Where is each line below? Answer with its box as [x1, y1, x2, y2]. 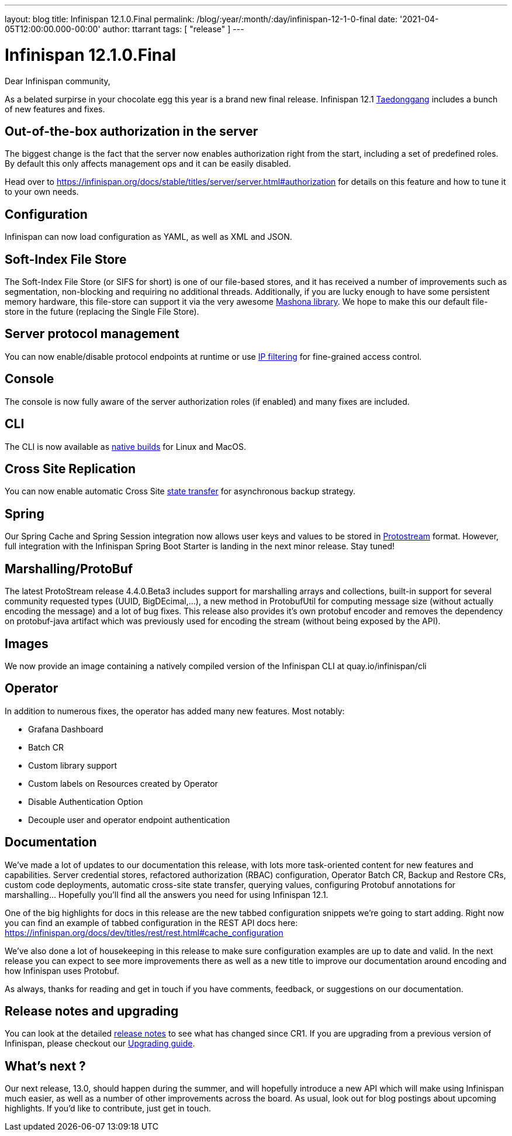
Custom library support [28, 760, 117, 770]
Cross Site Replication [5, 461, 136, 476]
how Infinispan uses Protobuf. [5, 965, 119, 976]
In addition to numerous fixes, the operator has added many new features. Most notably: [5, 705, 345, 716]
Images [5, 636, 49, 651]
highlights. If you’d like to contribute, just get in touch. [5, 1103, 211, 1114]
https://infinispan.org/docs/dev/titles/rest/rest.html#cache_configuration [5, 927, 283, 938]
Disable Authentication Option [28, 796, 143, 807]
